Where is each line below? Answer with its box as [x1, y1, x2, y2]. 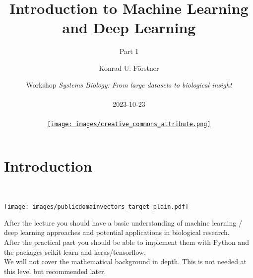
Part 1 [119, 46, 139, 56]
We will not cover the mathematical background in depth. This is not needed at [4, 256, 247, 267]
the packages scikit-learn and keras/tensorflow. [4, 246, 146, 257]
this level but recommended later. [4, 266, 106, 276]
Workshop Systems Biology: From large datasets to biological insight [26, 79, 232, 90]
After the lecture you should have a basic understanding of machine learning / [4, 217, 242, 228]
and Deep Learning [62, 17, 196, 38]
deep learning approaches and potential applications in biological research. [4, 227, 230, 237]
